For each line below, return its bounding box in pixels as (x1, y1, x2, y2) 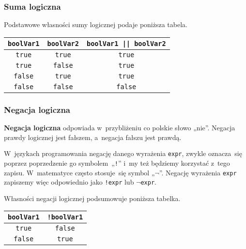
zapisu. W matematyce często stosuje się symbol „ (4, 167, 155, 177)
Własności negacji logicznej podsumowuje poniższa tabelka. (4, 193, 181, 203)
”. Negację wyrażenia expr (159, 167, 237, 177)
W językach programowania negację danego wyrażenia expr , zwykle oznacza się (4, 148, 242, 158)
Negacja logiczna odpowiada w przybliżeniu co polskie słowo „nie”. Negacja (4, 123, 235, 133)
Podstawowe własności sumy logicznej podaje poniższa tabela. (4, 19, 187, 30)
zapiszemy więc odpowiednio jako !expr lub (4, 177, 134, 187)
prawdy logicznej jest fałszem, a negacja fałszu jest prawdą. (4, 132, 182, 142)
